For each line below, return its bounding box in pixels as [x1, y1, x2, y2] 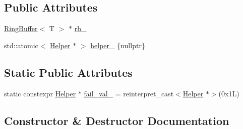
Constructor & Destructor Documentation [4, 112, 229, 128]
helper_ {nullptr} [90, 40, 145, 50]
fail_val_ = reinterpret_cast [84, 88, 174, 98]
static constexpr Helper [4, 88, 76, 98]
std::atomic [4, 40, 38, 50]
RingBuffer [4, 23, 38, 34]
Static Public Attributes [4, 64, 133, 80]
